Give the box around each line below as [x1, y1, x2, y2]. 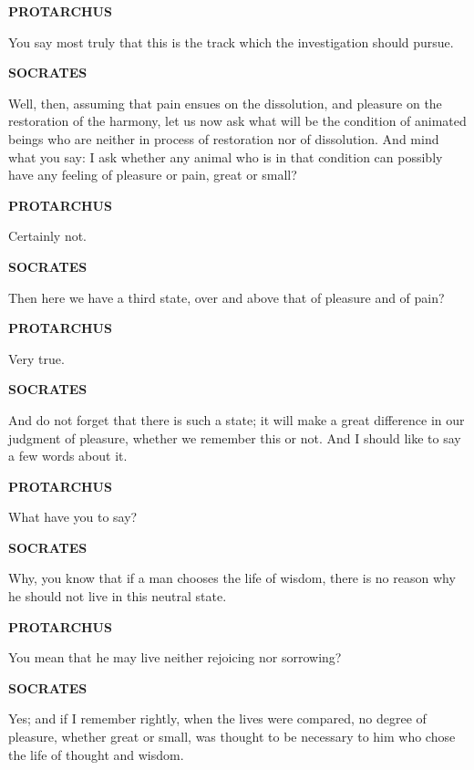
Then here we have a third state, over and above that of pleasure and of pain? [8, 287, 445, 307]
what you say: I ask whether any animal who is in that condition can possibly [8, 147, 443, 166]
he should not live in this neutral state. [8, 587, 227, 606]
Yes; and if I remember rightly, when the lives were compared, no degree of [8, 709, 427, 728]
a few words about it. [8, 446, 128, 465]
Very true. [8, 349, 65, 368]
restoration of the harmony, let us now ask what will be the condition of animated [8, 111, 467, 130]
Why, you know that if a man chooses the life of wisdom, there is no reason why [8, 568, 456, 588]
